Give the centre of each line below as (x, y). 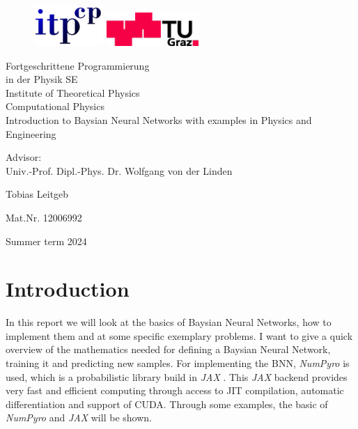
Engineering (31, 133)
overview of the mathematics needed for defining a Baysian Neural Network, (168, 349)
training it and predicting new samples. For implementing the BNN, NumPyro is (178, 363)
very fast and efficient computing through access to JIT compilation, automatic (175, 390)
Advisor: (24, 157)
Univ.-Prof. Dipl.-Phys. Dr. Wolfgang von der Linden (119, 170)
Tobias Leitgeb (37, 194)
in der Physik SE (42, 79)
